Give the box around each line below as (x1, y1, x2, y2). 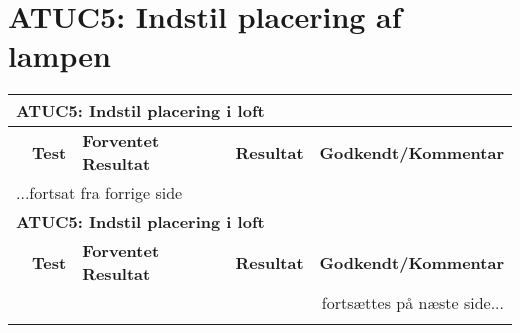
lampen (8, 35, 111, 76)
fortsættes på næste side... (321, 291, 504, 315)
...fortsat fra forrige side (16, 181, 183, 205)
